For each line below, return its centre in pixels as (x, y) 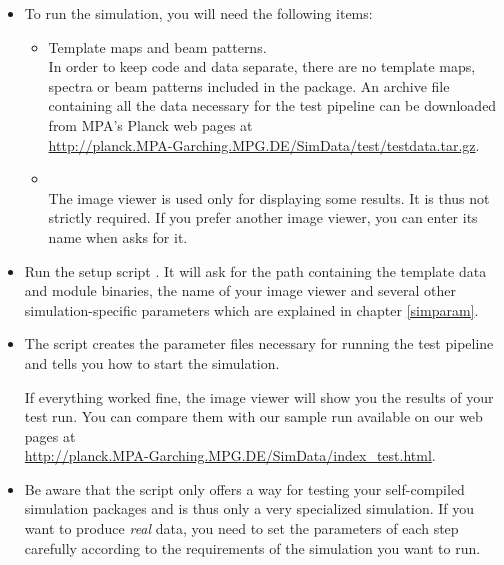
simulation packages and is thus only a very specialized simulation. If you (249, 508)
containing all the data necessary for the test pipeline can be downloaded (272, 105)
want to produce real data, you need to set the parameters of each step (241, 528)
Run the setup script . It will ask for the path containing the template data (255, 270)
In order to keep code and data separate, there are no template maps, (262, 66)
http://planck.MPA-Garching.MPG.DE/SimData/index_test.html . (230, 455)
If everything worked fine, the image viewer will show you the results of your (259, 396)
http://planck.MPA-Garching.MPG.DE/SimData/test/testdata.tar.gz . (264, 144)
